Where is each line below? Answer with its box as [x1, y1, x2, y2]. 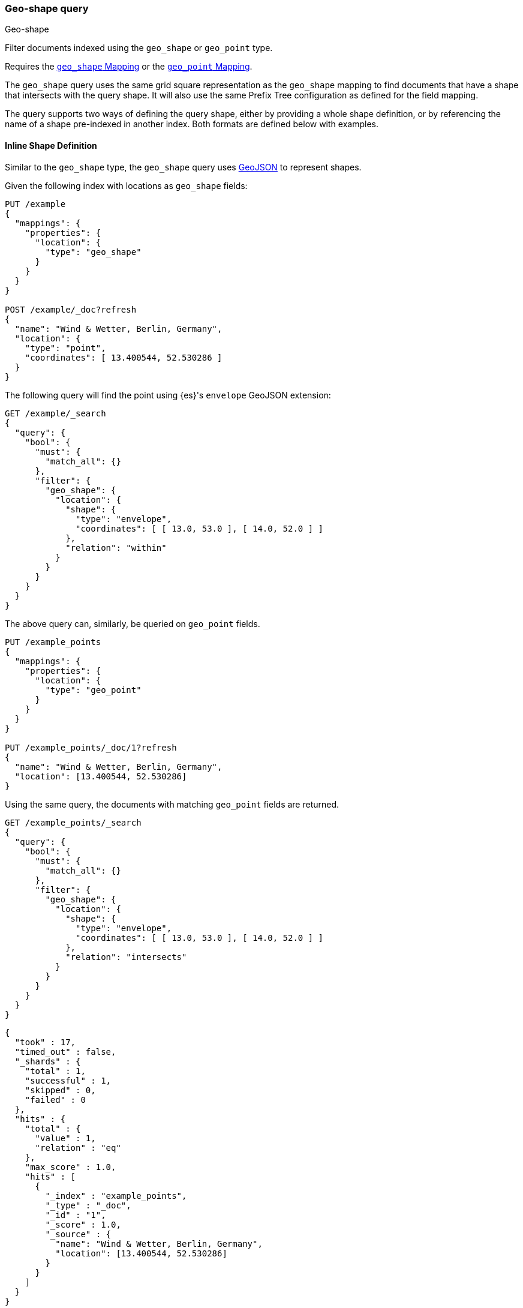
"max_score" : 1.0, [25, 1162, 116, 1172]
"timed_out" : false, [14, 1046, 116, 1057]
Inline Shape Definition [5, 140, 97, 151]
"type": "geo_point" [45, 685, 142, 695]
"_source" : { [45, 1229, 112, 1239]
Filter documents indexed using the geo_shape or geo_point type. [5, 43, 273, 53]
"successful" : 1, [25, 1075, 112, 1085]
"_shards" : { [14, 1056, 81, 1066]
